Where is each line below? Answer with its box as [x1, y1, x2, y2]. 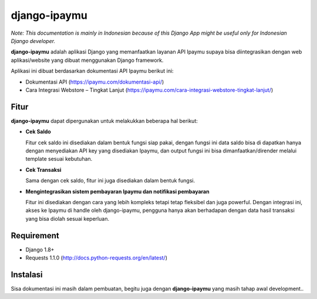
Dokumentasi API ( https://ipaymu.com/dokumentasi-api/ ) [25, 78, 164, 85]
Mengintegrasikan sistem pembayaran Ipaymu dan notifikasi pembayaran [25, 188, 210, 195]
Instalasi [11, 270, 43, 280]
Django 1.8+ [25, 246, 55, 253]
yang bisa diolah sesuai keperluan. [25, 215, 110, 222]
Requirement [11, 230, 60, 241]
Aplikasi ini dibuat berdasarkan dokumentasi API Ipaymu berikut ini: [11, 68, 174, 75]
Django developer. [11, 37, 56, 44]
